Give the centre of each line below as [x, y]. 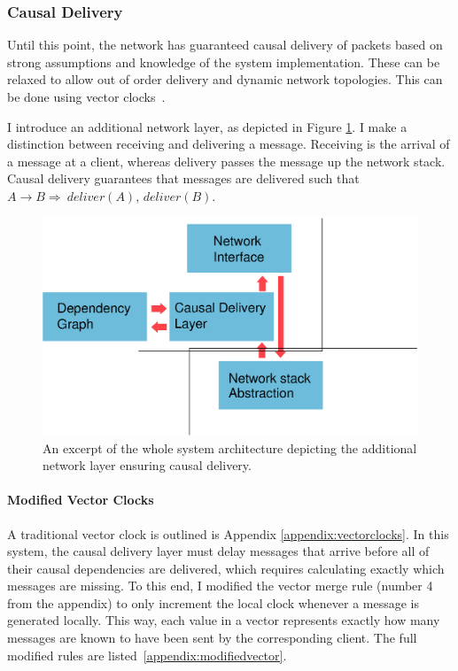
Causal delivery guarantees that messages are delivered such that [183, 178]
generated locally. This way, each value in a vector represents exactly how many [224, 620]
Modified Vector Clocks [81, 500]
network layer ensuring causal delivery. [147, 465]
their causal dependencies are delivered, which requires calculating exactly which [226, 568]
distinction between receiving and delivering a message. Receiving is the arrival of [229, 144]
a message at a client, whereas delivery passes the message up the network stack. [226, 161]
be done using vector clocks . [86, 96]
